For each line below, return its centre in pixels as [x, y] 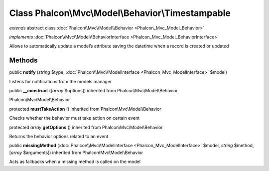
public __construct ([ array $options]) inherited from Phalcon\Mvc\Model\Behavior [93, 91]
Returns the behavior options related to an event [59, 136]
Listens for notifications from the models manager [61, 81]
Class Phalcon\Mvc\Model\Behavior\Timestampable [120, 13]
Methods [23, 61]
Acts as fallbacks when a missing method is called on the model [75, 162]
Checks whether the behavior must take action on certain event [74, 118]
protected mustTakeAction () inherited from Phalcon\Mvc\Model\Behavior [85, 109]
